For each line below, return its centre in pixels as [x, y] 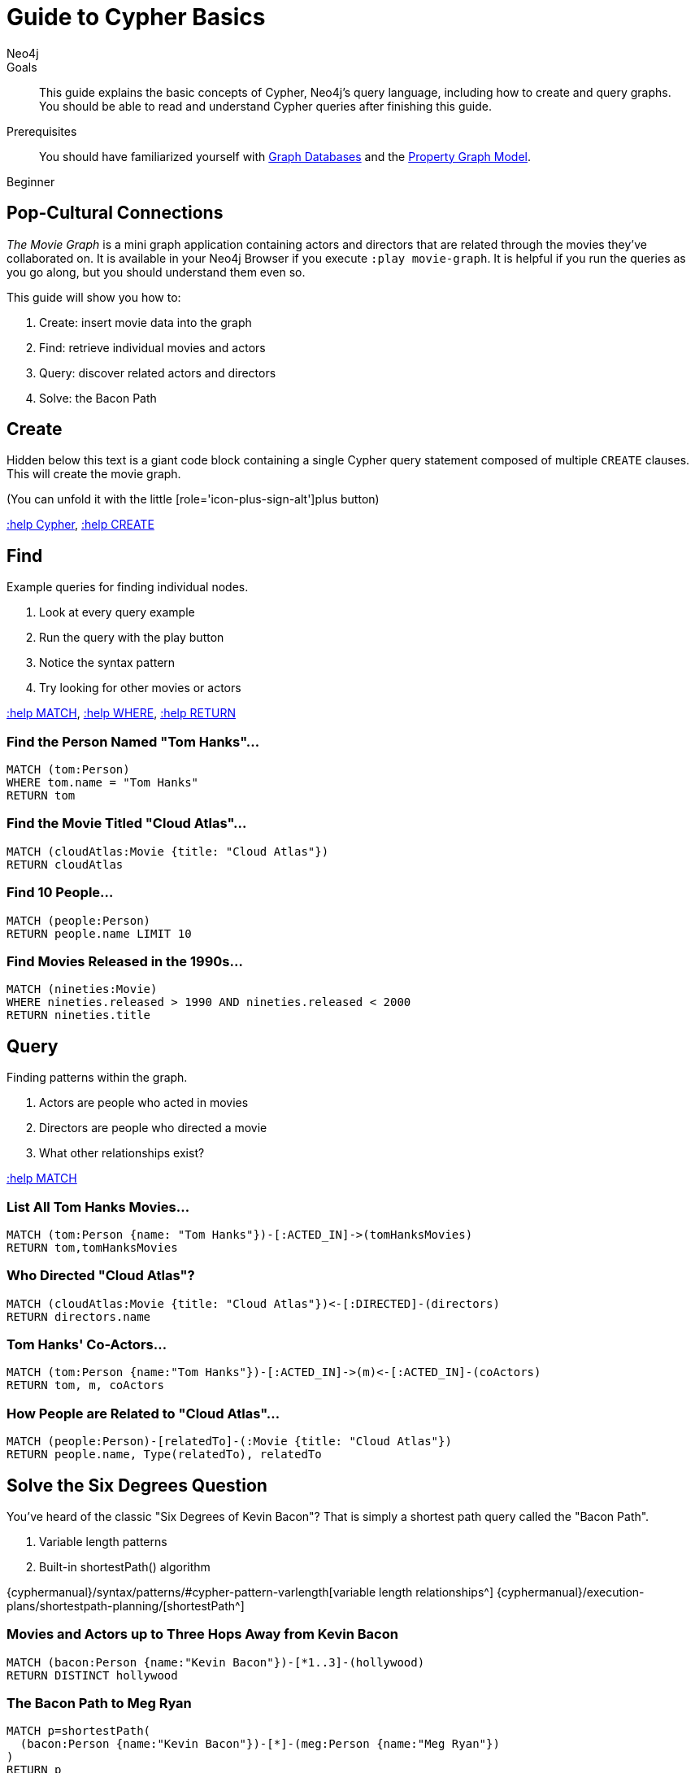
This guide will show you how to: [94, 297]
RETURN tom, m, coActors [85, 1385]
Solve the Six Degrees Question [137, 1485]
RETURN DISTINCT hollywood [92, 1675]
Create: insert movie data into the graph [146, 322]
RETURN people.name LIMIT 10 [99, 933]
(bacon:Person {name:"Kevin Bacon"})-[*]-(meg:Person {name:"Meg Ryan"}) [260, 1744]
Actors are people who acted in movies [144, 1103]
